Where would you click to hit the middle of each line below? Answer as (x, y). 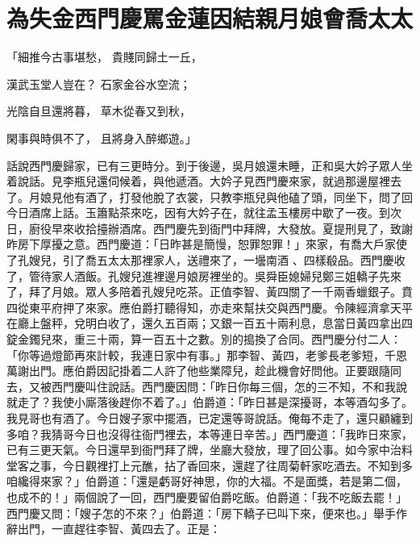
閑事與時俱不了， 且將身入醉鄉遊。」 (102, 138)
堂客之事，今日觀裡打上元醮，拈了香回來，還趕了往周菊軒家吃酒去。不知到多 (210, 465)
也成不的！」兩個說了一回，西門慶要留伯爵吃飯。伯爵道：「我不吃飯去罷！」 (207, 496)
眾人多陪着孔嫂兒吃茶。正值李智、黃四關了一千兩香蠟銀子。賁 (249, 292)
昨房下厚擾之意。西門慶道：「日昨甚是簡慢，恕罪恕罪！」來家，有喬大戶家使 (207, 244)
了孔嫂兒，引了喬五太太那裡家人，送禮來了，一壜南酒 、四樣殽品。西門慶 (200, 260)
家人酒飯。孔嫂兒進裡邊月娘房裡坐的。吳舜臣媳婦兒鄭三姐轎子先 (220, 275)
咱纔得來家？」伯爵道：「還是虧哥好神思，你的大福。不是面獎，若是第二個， (207, 481)
